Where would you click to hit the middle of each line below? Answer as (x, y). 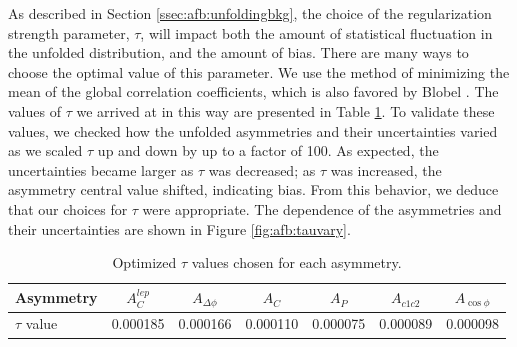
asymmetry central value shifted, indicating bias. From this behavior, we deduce (253, 189)
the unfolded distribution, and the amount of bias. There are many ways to (238, 52)
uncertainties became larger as (101, 169)
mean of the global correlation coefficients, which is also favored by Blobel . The (253, 91)
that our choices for (68, 208)
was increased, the (386, 169)
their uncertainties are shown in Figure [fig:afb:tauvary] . (179, 228)
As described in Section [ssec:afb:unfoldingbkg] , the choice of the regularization (250, 13)
